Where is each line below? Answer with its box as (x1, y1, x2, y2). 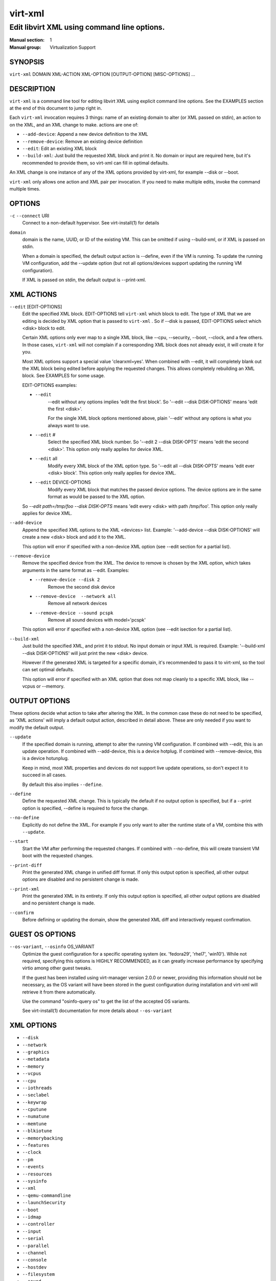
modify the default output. (9, 724, 65, 730)
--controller (22, 1221, 55, 1227)
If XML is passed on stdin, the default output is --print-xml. (22, 277, 146, 283)
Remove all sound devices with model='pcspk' (48, 617, 146, 623)
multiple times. (9, 185, 40, 192)
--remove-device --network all (35, 593, 116, 599)
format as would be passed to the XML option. (48, 493, 146, 500)
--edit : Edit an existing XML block (22, 145, 97, 151)
